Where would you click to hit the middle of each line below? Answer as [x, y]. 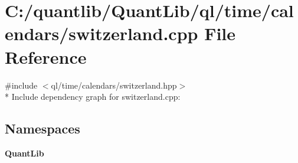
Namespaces [42, 128]
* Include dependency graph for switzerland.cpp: [93, 97]
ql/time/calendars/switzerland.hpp [114, 85]
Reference [46, 56]
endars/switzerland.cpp [101, 33]
